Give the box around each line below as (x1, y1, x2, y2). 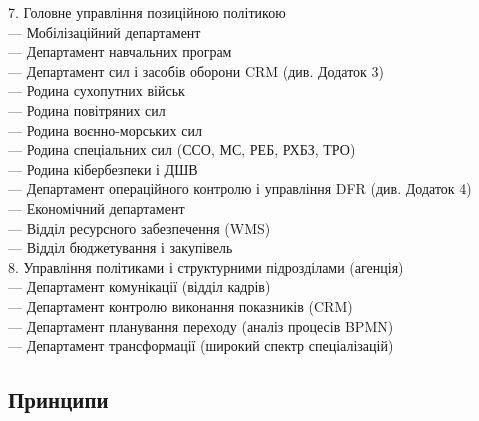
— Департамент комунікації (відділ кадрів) (8, 276, 271, 297)
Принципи (8, 384, 109, 415)
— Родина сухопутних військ (8, 80, 185, 101)
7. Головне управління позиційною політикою (8, 2, 286, 22)
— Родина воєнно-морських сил (8, 119, 202, 140)
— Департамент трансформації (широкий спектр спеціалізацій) (8, 335, 394, 356)
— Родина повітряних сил (8, 99, 166, 120)
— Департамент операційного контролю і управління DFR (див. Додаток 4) (8, 178, 472, 199)
